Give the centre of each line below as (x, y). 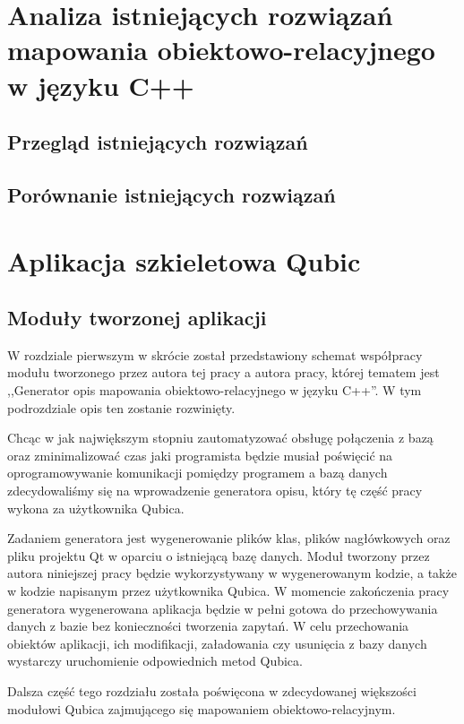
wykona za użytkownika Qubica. (96, 508)
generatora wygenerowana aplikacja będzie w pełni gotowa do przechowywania (223, 608)
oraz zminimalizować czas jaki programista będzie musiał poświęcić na (200, 455)
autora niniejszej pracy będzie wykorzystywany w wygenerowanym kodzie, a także (232, 573)
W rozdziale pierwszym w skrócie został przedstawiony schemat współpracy (215, 354)
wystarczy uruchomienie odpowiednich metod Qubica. (155, 661)
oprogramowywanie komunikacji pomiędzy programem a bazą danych (198, 473)
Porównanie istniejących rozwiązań (172, 194)
